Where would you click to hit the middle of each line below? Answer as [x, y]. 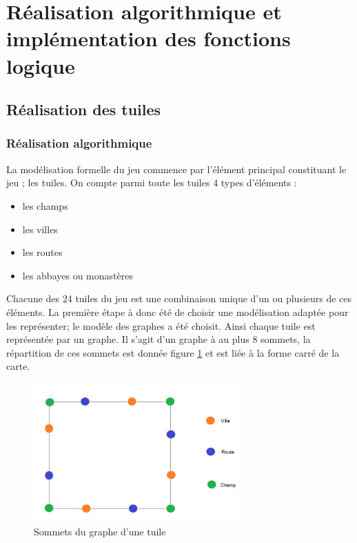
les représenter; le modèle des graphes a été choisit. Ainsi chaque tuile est [161, 325]
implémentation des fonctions [149, 38]
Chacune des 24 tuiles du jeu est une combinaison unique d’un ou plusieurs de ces [179, 298]
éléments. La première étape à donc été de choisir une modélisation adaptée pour [177, 312]
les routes [42, 252]
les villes [40, 229]
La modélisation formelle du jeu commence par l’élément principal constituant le [176, 169]
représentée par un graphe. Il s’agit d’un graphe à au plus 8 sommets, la [159, 339]
